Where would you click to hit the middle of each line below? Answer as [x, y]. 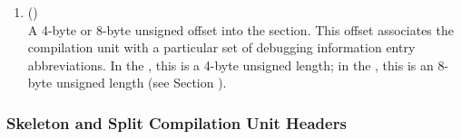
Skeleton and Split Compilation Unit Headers [177, 122]
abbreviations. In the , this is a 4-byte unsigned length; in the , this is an [230, 65]
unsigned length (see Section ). [141, 83]
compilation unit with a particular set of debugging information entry [221, 47]
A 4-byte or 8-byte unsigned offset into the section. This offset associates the [240, 29]
